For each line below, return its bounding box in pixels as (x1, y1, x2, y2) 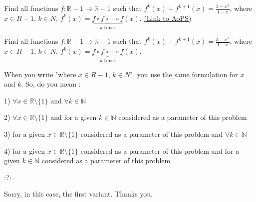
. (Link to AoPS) (139, 12, 192, 23)
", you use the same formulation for (130, 69, 238, 79)
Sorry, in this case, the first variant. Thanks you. (4, 189, 153, 199)
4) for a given (4, 145, 45, 156)
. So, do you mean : (21, 79, 81, 89)
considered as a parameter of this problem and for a (80, 145, 240, 156)
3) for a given (4, 128, 45, 139)
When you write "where (4, 69, 76, 79)
